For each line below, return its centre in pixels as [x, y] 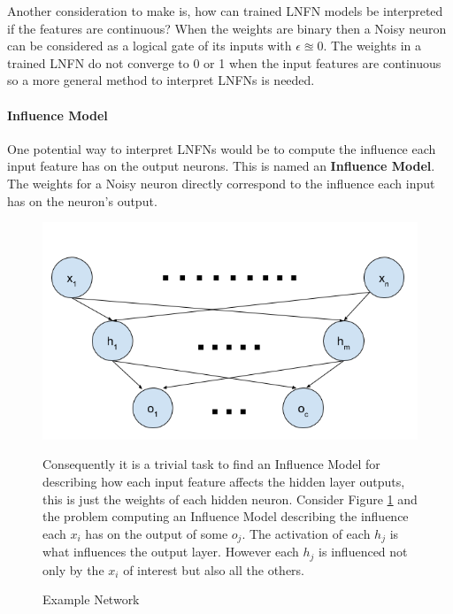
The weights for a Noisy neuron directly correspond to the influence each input [221, 183]
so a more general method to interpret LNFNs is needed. [161, 80]
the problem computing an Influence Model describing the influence [226, 516]
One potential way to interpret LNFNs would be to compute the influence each [222, 148]
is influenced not [363, 552]
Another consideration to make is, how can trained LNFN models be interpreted [225, 11]
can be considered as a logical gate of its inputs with [150, 46]
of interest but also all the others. [214, 569]
